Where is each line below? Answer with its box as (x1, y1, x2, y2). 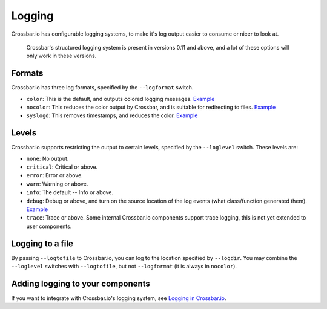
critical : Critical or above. (26, 163, 98, 171)
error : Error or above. (26, 172, 83, 179)
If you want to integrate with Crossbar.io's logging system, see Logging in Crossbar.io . (11, 294, 226, 302)
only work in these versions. (26, 52, 97, 60)
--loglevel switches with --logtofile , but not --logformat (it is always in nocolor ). (11, 263, 237, 270)
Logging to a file (11, 238, 74, 249)
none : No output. (26, 155, 69, 162)
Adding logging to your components (11, 278, 151, 288)
